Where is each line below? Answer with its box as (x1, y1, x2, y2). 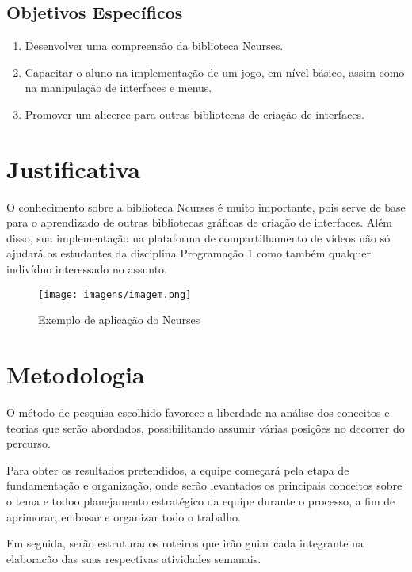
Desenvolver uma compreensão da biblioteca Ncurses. (25, 37, 284, 54)
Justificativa (6, 152, 140, 185)
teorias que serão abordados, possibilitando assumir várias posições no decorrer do (6, 419, 405, 436)
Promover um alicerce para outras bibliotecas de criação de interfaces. (25, 105, 364, 122)
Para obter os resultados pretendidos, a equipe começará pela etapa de (6, 461, 349, 478)
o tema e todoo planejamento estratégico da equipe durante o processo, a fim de (6, 493, 395, 509)
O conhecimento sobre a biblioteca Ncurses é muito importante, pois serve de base (6, 198, 406, 215)
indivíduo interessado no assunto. (6, 261, 167, 277)
